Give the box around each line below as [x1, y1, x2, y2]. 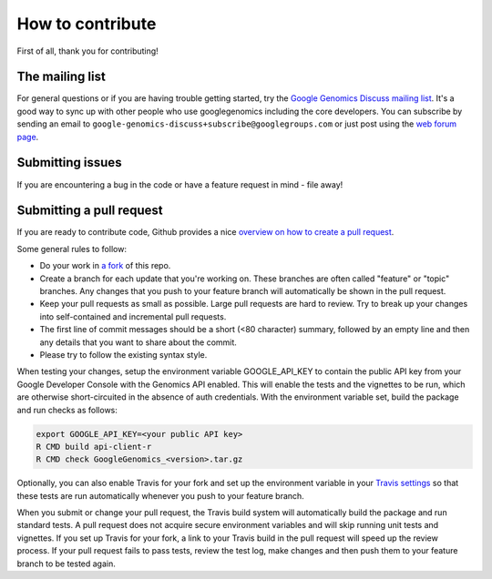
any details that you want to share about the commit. [39, 337, 237, 348]
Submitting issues [16, 155, 122, 170]
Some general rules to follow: [16, 243, 128, 254]
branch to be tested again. [16, 558, 116, 569]
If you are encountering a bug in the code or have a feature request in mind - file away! [16, 178, 343, 190]
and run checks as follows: [16, 404, 118, 415]
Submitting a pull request [16, 203, 163, 218]
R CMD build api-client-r [36, 442, 152, 452]
